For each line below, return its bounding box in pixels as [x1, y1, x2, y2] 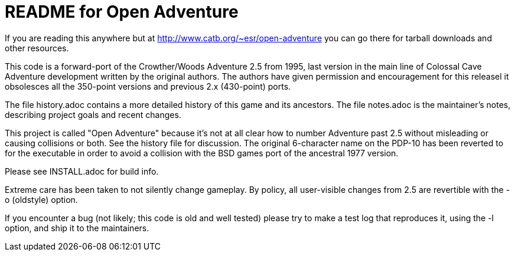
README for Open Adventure [5, 2, 239, 22]
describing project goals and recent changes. [5, 109, 181, 120]
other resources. [5, 42, 69, 53]
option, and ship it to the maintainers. [5, 222, 149, 233]
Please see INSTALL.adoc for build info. [5, 166, 159, 176]
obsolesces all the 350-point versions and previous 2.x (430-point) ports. [5, 81, 291, 91]
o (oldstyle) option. [5, 194, 78, 205]
